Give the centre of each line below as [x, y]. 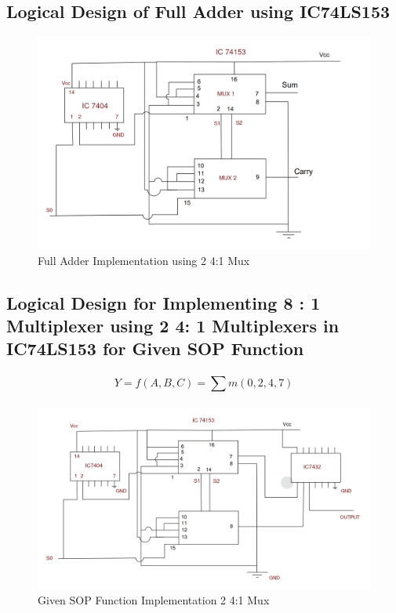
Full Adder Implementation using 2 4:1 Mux [144, 260]
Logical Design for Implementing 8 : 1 [163, 302]
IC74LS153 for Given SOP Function [155, 348]
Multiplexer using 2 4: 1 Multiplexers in [173, 325]
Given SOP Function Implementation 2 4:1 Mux [154, 600]
